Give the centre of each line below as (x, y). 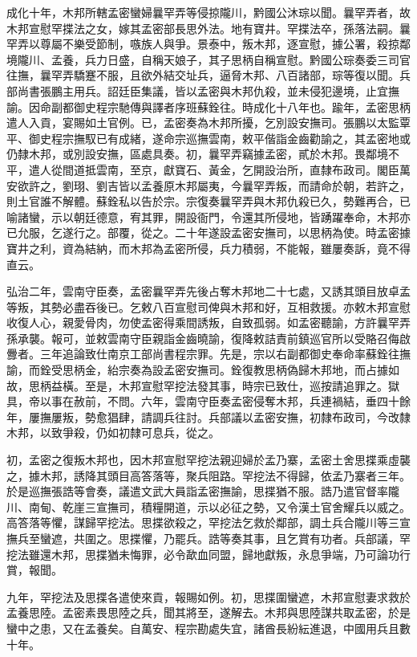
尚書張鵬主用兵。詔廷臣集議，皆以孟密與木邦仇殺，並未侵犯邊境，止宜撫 (208, 90)
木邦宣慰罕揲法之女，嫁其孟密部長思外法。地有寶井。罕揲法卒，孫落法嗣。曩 (208, 28)
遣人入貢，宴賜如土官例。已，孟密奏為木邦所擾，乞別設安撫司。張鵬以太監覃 (208, 122)
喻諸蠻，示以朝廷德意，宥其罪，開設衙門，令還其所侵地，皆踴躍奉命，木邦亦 (208, 216)
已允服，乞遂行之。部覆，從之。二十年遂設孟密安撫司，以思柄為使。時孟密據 (208, 233)
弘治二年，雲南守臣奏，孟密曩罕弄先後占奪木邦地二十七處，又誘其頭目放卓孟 (208, 291)
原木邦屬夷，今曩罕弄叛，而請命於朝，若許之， (287, 185)
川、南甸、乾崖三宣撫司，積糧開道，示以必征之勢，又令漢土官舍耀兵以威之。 (208, 506)
